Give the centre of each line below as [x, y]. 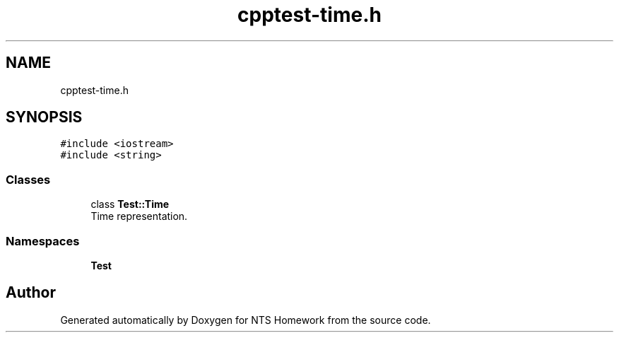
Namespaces [43, 241]
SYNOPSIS [44, 117]
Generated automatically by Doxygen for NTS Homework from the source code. [246, 320]
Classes [28, 179]
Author [31, 293]
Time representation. [139, 216]
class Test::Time [130, 204]
